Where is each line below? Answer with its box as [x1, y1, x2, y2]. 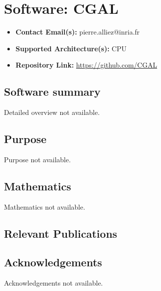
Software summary [4, 84, 101, 99]
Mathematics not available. [4, 201, 85, 212]
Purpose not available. [4, 154, 71, 164]
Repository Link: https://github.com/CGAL [15, 60, 157, 70]
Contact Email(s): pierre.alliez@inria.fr [15, 27, 140, 37]
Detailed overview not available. [4, 107, 100, 117]
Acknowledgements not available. [4, 278, 103, 288]
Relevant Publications [4, 225, 117, 241]
